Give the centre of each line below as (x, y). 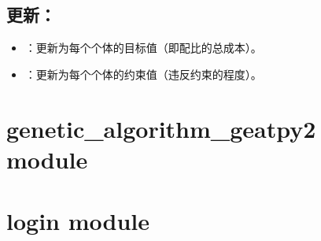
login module (78, 221)
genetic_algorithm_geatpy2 (161, 128)
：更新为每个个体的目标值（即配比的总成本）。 (143, 48)
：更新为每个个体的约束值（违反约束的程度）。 (143, 74)
